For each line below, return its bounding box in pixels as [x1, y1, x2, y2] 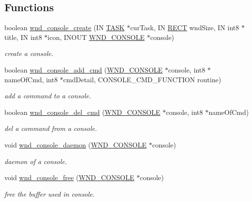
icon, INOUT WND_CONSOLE [48, 32, 145, 42]
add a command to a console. [4, 91, 91, 101]
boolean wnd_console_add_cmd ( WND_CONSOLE [4, 64, 163, 74]
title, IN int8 [4, 32, 42, 42]
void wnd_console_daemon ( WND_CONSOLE [4, 139, 147, 149]
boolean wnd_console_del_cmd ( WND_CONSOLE [4, 107, 161, 117]
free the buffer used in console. [4, 188, 95, 199]
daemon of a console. [4, 156, 67, 166]
